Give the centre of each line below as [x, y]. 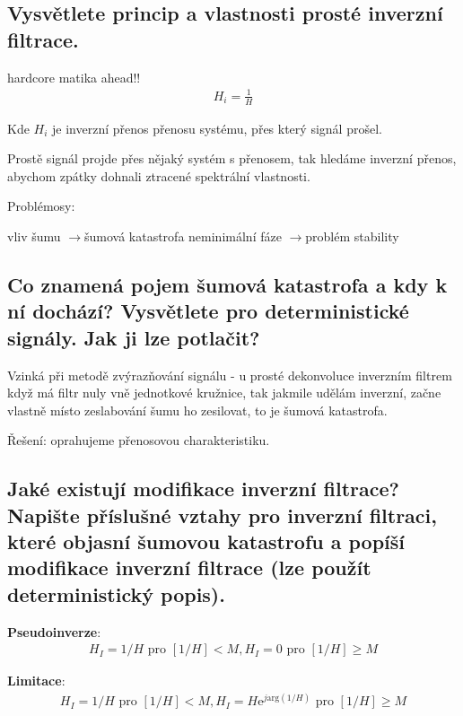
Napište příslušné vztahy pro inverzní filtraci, [222, 515]
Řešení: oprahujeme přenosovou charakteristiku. [139, 440]
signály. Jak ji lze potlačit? [134, 337]
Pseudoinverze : [54, 631]
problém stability [352, 236]
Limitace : [36, 681]
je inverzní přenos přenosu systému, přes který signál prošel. [217, 128]
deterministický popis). [116, 594]
